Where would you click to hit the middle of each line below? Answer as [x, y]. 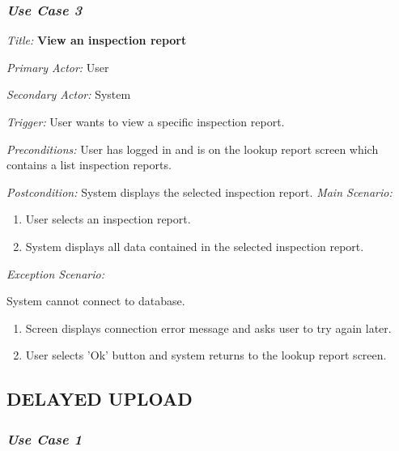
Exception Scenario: [56, 273]
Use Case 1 [45, 438]
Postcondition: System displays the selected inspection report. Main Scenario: [199, 191]
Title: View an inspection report [97, 40]
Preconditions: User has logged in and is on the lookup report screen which [193, 149]
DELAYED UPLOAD [100, 399]
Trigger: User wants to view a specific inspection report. [146, 121]
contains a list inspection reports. [89, 165]
